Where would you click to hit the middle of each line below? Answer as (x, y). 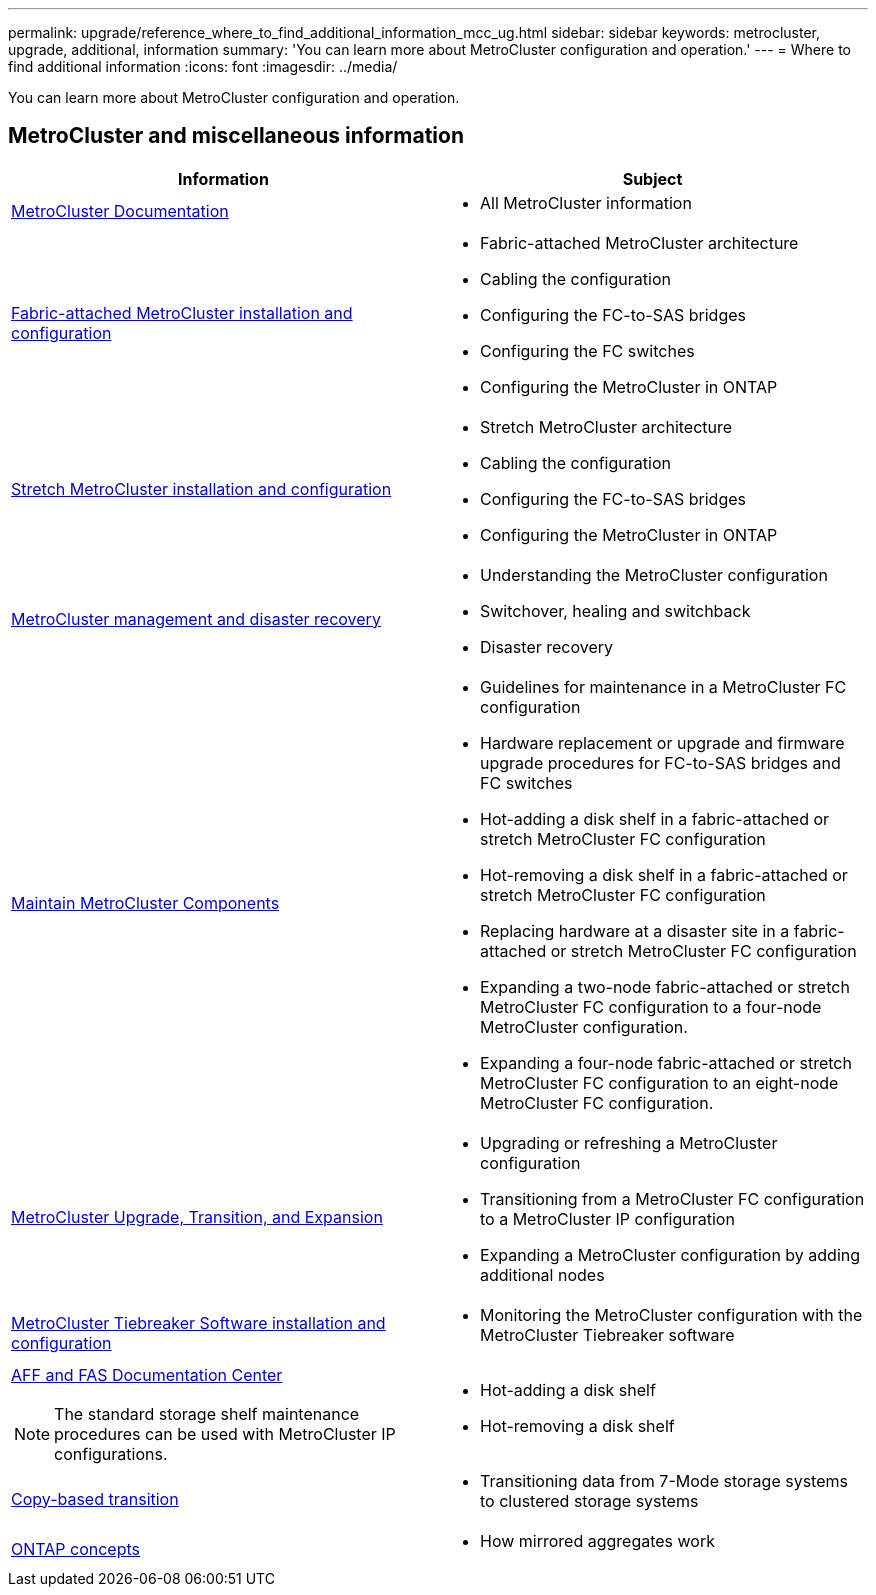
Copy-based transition (95, 1498)
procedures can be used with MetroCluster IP (225, 1433)
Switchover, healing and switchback (615, 610)
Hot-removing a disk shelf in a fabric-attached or (664, 874)
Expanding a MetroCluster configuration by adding (670, 1254)
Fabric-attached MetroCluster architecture (639, 242)
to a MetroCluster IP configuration (607, 1218)
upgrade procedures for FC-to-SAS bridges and (660, 762)
